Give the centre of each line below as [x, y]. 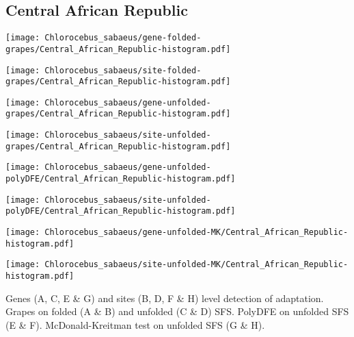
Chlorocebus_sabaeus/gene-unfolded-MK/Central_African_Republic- [196, 233]
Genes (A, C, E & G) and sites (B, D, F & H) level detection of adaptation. [165, 298]
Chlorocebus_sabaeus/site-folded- [123, 70]
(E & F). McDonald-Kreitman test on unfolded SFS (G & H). [135, 324]
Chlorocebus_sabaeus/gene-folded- [123, 38]
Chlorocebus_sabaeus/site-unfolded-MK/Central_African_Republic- [196, 265]
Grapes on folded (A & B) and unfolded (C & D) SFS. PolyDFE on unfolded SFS [177, 311]
